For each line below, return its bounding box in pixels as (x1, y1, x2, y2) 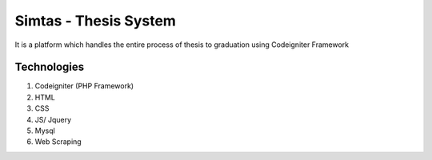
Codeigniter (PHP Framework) (34, 81, 134, 91)
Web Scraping (34, 137, 82, 146)
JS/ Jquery (34, 115, 72, 124)
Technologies (14, 60, 85, 74)
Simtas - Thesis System (14, 12, 176, 29)
